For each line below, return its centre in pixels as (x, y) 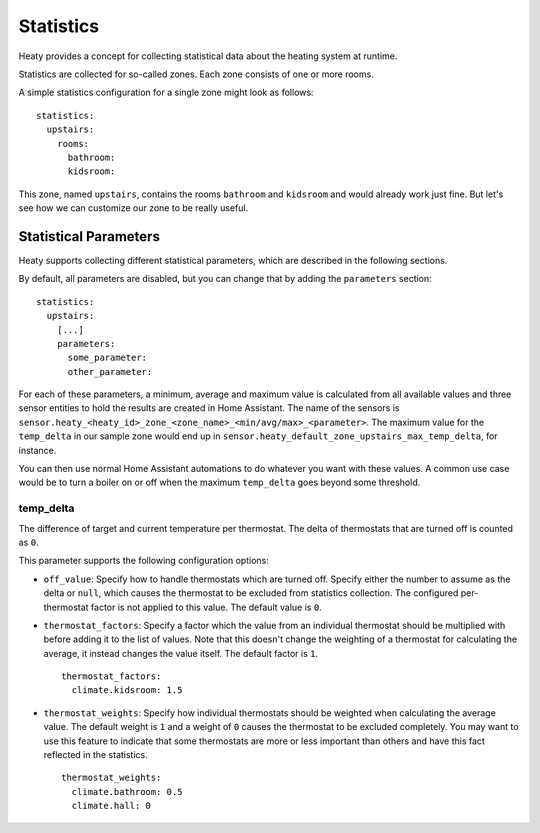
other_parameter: (110, 371)
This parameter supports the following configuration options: (143, 561)
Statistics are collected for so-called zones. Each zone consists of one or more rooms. (196, 74)
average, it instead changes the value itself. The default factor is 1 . (181, 653)
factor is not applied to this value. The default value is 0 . (206, 607)
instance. (37, 450)
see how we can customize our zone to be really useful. (133, 208)
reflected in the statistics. (96, 755)
